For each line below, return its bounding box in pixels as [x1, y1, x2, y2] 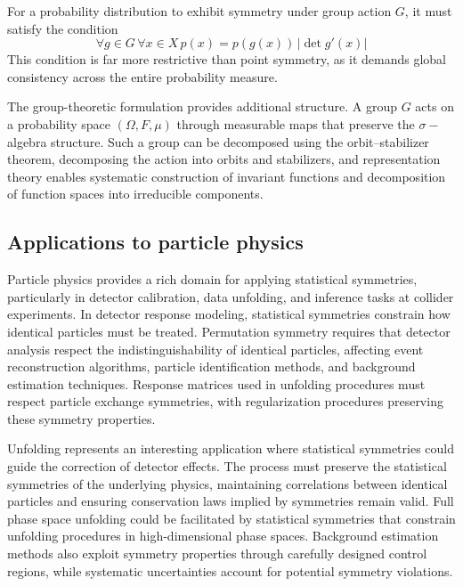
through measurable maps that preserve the [176, 114, 415, 133]
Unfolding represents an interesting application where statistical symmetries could [7, 439, 455, 458]
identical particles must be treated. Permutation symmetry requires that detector [7, 321, 451, 340]
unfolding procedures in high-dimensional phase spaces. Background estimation [7, 526, 439, 545]
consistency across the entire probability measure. [7, 67, 278, 85]
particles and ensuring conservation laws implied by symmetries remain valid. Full [7, 492, 454, 510]
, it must [404, 2, 452, 20]
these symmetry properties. [7, 409, 156, 427]
